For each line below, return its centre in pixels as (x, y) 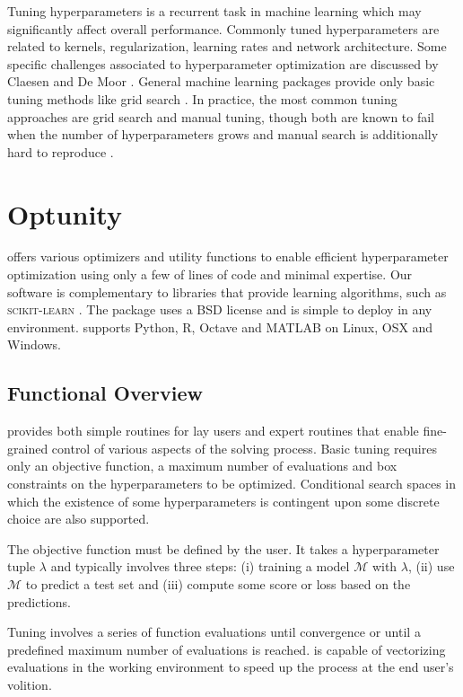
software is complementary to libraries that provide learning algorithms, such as (227, 291)
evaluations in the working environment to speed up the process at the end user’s (231, 667)
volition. (30, 684)
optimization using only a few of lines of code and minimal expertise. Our (210, 274)
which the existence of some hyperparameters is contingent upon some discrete (223, 501)
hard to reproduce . (61, 151)
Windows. (34, 344)
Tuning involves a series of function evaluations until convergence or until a (214, 632)
